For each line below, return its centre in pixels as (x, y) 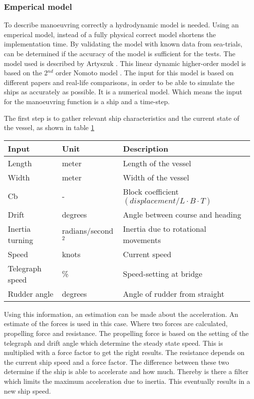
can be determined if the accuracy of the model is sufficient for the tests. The (120, 53)
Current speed (147, 254)
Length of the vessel (157, 163)
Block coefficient (151, 191)
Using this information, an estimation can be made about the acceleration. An (121, 314)
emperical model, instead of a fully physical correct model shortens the (110, 34)
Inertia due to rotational (165, 228)
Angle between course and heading (182, 214)
